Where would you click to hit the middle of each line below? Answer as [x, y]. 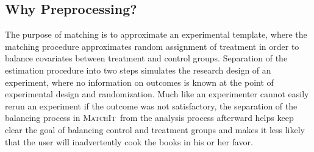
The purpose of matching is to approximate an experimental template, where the [156, 34]
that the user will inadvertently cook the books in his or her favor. [129, 141]
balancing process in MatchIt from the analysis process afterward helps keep [149, 118]
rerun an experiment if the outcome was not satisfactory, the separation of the [151, 105]
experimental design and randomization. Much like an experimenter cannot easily [157, 94]
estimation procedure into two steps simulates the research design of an [138, 70]
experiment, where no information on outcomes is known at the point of [139, 82]
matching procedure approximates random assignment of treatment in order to [152, 46]
